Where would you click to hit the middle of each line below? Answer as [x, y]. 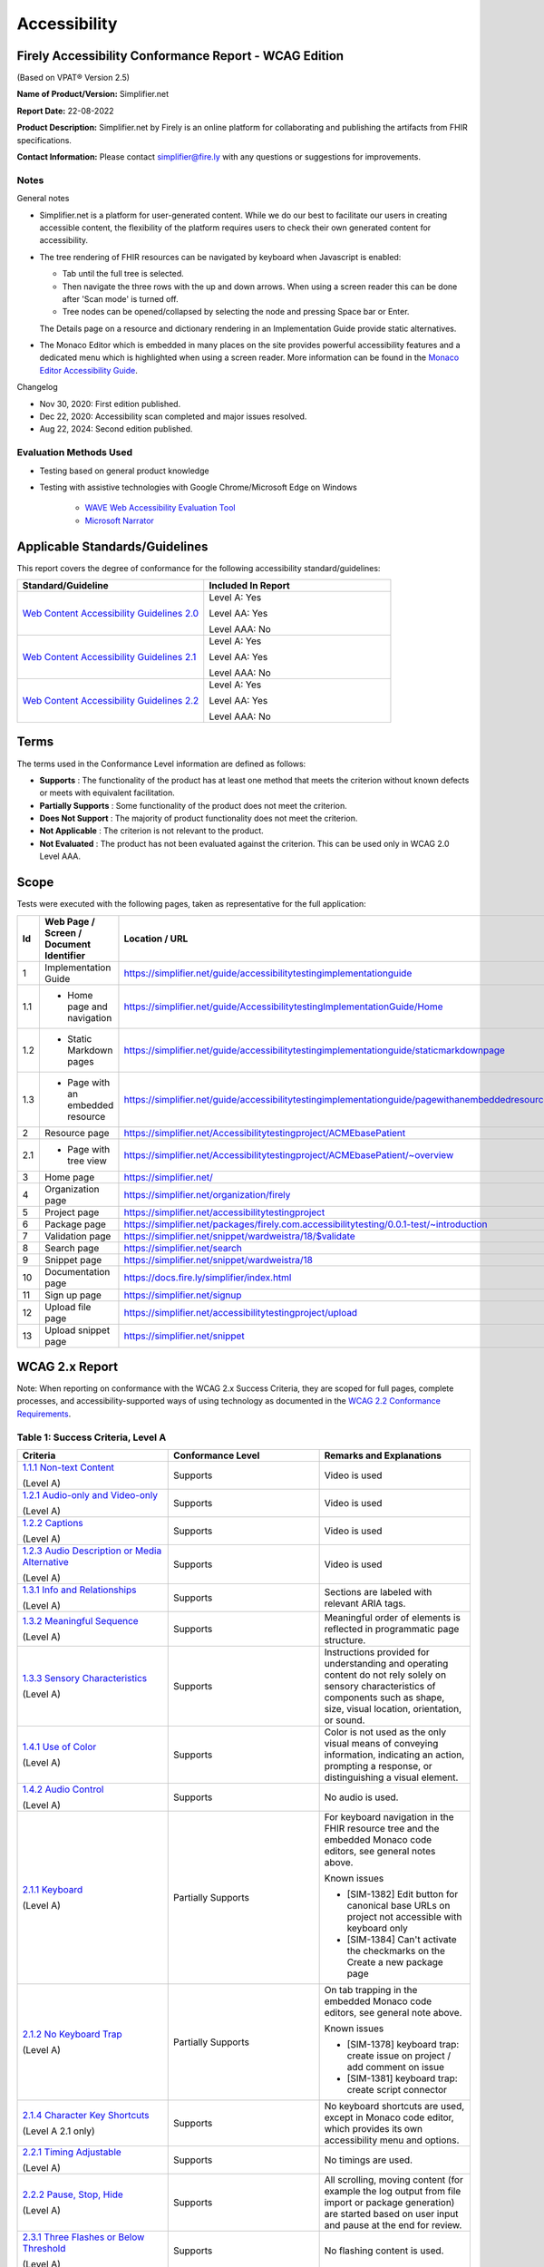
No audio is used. [361, 1797]
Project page [72, 1212]
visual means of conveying [381, 1743]
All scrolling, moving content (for [394, 2179]
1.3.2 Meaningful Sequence [81, 1621]
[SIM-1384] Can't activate [402, 1939]
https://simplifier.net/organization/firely [207, 1194]
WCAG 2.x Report [67, 1366]
